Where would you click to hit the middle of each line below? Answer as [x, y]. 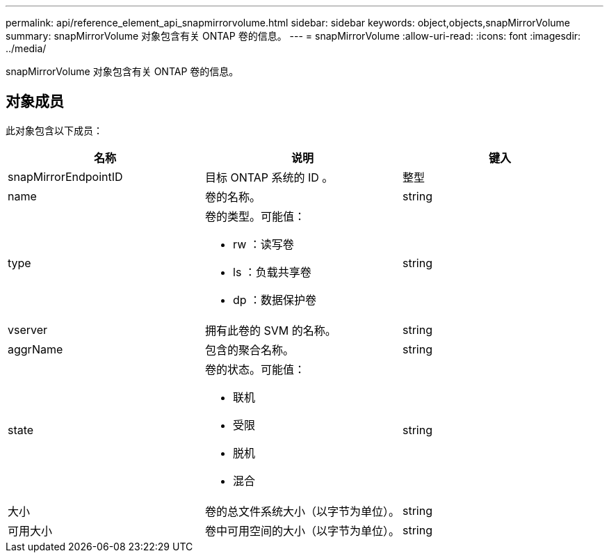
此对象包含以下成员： [54, 130]
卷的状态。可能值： [255, 369]
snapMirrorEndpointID [65, 176]
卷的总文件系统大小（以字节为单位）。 [303, 511]
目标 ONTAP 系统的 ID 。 [269, 177]
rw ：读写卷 [263, 244]
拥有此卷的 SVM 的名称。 [271, 330]
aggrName [35, 349]
